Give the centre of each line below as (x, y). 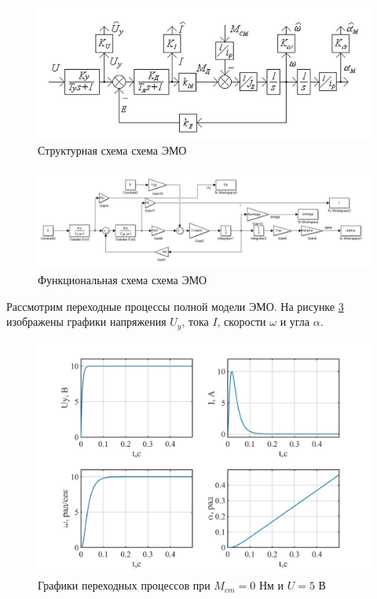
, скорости (242, 321)
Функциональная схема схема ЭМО (123, 280)
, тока (195, 321)
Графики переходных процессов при (124, 585)
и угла (295, 321)
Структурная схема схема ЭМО (112, 150)
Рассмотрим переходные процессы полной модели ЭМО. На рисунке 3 (175, 306)
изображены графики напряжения (86, 321)
